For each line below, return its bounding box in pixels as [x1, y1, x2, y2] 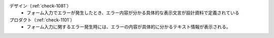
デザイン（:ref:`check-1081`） [9, 3, 72, 8]
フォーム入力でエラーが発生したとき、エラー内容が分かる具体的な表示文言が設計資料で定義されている [26, 10, 239, 16]
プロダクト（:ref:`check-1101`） [9, 16, 75, 22]
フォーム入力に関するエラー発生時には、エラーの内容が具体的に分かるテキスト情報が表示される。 [26, 24, 231, 30]
